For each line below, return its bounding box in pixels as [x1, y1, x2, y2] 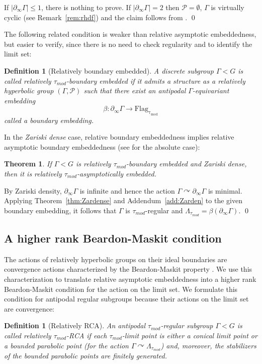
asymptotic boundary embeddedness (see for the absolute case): [4, 141, 200, 152]
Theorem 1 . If [4, 158, 52, 169]
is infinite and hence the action [79, 185, 175, 196]
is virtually [211, 2, 244, 12]
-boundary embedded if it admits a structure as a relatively [66, 75, 245, 86]
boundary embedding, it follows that [4, 205, 117, 215]
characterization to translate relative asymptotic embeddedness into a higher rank [4, 273, 256, 284]
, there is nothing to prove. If [41, 2, 131, 12]
